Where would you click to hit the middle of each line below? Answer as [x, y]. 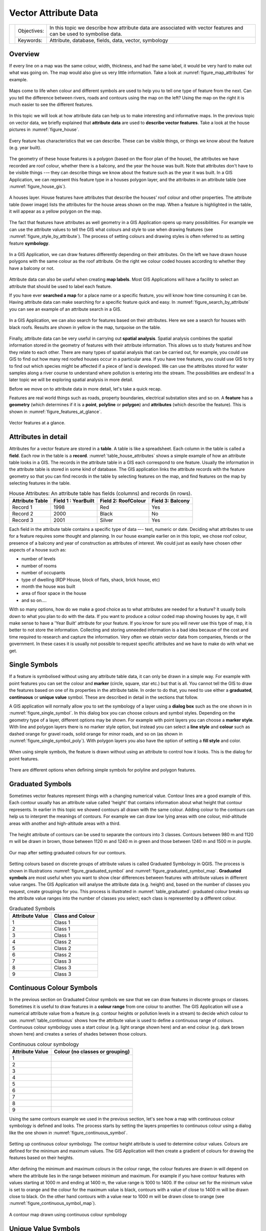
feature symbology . [30, 243]
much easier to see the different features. [51, 105]
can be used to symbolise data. [86, 33]
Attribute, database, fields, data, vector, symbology [109, 40]
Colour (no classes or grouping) [92, 1052]
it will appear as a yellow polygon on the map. [55, 211]
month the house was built [49, 586]
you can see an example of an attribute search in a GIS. [65, 309]
